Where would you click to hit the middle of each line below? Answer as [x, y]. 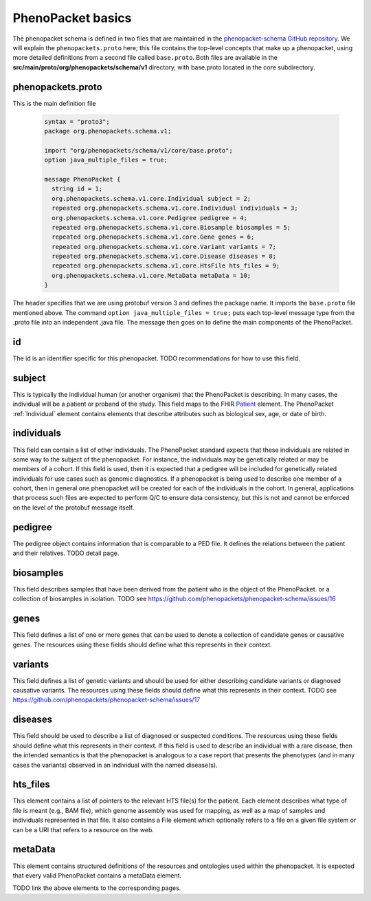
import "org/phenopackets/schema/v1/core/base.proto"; [138, 150]
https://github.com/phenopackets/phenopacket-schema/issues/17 [106, 700]
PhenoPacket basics [72, 18]
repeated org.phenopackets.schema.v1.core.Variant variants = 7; [164, 247]
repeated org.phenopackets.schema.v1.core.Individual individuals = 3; [175, 208]
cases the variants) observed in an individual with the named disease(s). [115, 765]
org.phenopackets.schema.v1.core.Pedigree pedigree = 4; [149, 218]
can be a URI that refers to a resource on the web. [83, 829]
